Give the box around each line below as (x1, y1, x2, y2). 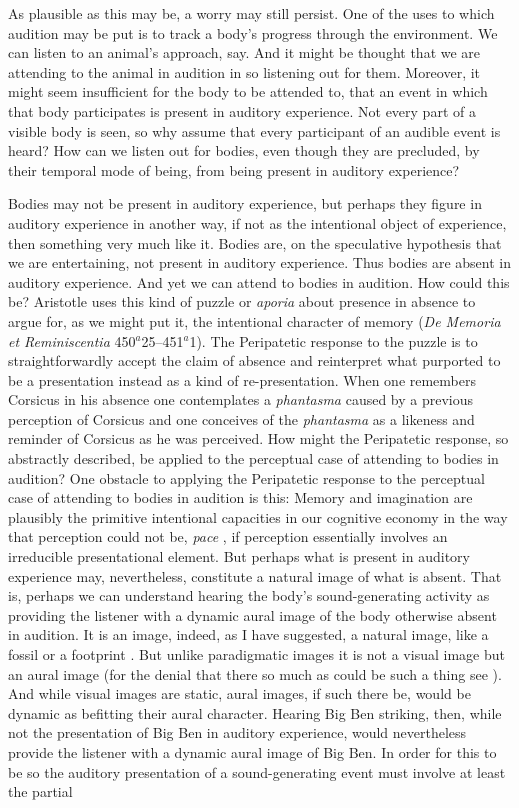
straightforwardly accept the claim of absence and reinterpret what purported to (8, 350, 501, 371)
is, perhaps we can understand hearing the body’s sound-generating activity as (8, 585, 490, 606)
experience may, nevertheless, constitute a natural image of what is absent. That (8, 565, 502, 586)
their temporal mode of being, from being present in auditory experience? (8, 159, 460, 180)
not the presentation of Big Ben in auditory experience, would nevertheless (8, 722, 467, 743)
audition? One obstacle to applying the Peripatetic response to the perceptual (8, 467, 485, 488)
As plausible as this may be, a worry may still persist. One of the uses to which (8, 3, 495, 23)
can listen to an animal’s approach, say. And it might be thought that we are (8, 42, 481, 63)
